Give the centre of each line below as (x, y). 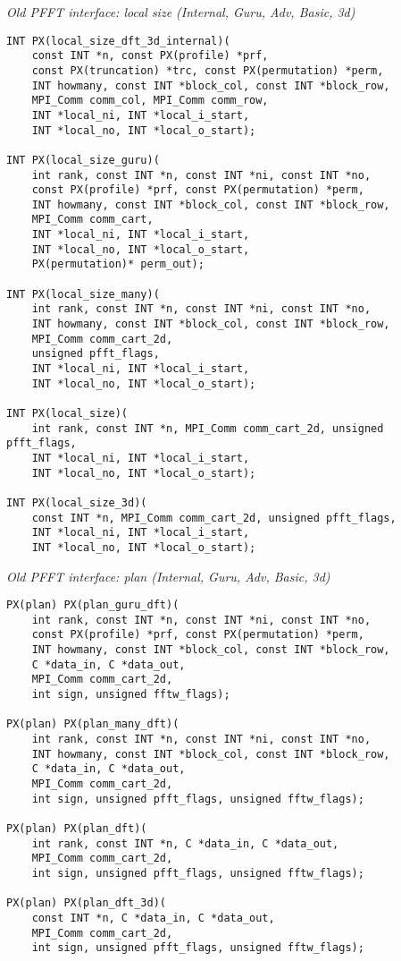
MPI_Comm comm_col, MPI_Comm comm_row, (150, 101)
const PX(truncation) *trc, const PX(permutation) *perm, (208, 70)
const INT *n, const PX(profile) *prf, (150, 56)
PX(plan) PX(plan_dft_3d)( (86, 903)
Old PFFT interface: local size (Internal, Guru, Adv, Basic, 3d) (181, 12)
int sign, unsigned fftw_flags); (131, 695)
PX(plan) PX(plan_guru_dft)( (93, 605)
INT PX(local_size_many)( (83, 294)
